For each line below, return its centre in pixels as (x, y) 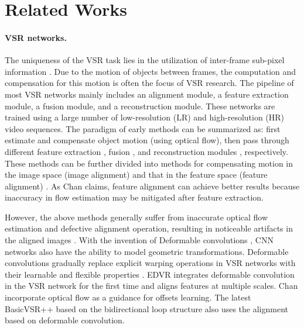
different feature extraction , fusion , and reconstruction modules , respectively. (146, 151)
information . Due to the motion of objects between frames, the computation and (151, 71)
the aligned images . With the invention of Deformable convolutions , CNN (139, 240)
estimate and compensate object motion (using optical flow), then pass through (147, 140)
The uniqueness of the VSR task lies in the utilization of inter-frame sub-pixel (145, 60)
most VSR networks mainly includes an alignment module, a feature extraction (147, 94)
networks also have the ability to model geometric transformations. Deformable (147, 251)
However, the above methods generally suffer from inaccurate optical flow (136, 217)
